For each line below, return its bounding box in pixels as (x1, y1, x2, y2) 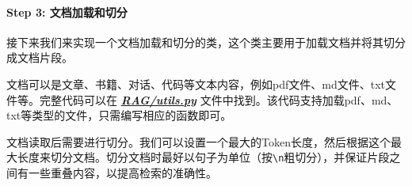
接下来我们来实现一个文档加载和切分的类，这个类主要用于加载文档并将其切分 (6, 33, 406, 50)
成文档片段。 (6, 49, 73, 66)
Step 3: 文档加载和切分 (6, 3, 128, 20)
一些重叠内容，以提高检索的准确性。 (28, 165, 217, 181)
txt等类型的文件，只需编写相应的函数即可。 (6, 107, 232, 123)
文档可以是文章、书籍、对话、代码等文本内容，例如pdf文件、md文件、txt (6, 75, 385, 92)
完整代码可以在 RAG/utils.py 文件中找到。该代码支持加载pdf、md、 (39, 91, 399, 108)
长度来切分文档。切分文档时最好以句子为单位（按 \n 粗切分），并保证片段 (17, 149, 390, 165)
